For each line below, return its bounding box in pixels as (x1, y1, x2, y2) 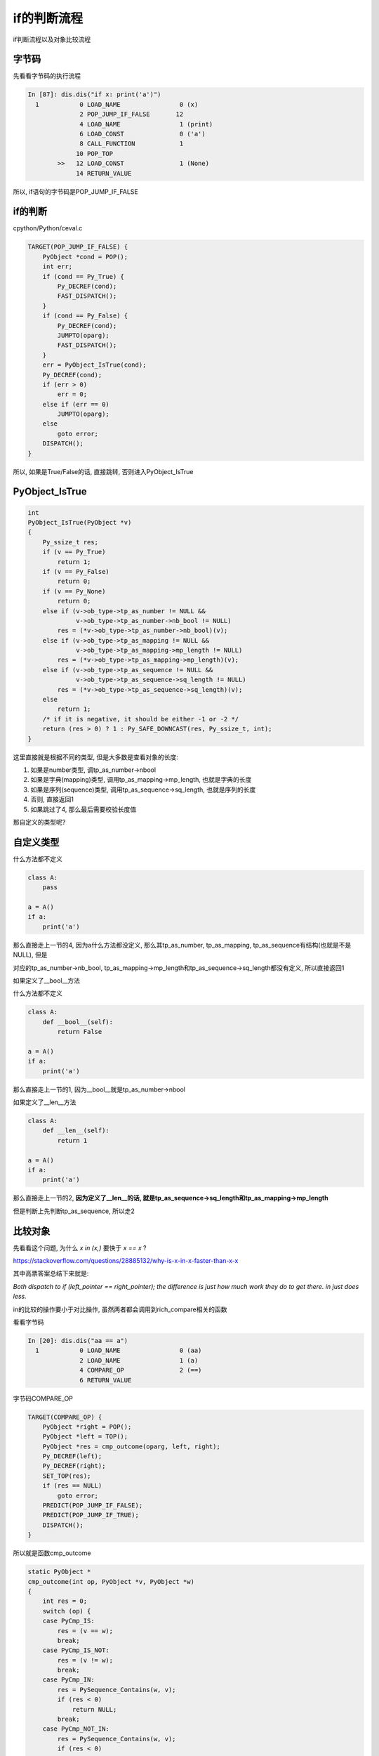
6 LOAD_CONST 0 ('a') (79, 130, 206, 138)
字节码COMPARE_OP (13, 1394, 74, 1403)
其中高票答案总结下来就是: (13, 1269, 89, 1278)
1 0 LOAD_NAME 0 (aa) (35, 1347, 202, 1355)
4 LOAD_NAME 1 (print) (79, 120, 213, 128)
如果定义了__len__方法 (13, 1098, 77, 1106)
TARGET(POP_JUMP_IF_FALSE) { (27, 243, 128, 251)
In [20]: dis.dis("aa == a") (27, 1337, 128, 1344)
